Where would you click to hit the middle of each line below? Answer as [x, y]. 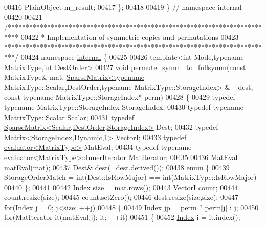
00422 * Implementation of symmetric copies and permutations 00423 [130, 37]
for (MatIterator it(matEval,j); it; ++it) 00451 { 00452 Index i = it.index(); [122, 217]
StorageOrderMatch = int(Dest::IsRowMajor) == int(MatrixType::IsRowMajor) [130, 177]
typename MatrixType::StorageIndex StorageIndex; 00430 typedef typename [124, 107]
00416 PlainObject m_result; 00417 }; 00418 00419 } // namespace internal [123, 7]
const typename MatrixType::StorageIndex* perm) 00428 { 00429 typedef [120, 97]
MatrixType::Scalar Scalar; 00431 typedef [69, 117]
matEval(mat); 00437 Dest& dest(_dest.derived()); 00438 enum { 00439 [117, 167]
